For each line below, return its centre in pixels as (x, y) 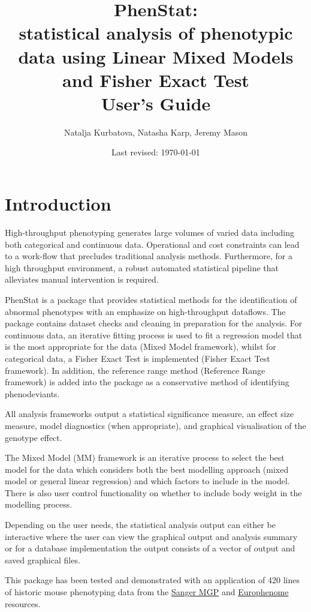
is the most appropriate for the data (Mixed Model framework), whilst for (141, 346)
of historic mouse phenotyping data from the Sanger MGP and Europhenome (147, 592)
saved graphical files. (43, 559)
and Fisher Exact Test (156, 79)
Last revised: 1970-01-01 (156, 152)
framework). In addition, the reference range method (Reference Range (135, 370)
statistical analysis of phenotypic (156, 33)
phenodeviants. (32, 393)
